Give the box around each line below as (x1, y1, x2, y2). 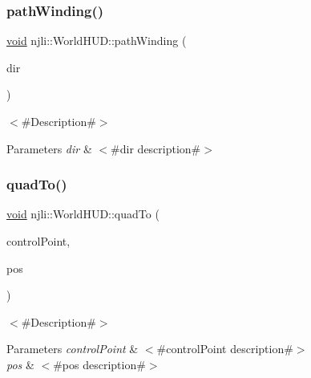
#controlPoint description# (156, 340, 293, 357)
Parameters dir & (6, 140, 92, 156)
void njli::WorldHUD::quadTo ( (6, 205, 160, 222)
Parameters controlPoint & (6, 340, 139, 357)
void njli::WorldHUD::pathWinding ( (6, 32, 187, 49)
